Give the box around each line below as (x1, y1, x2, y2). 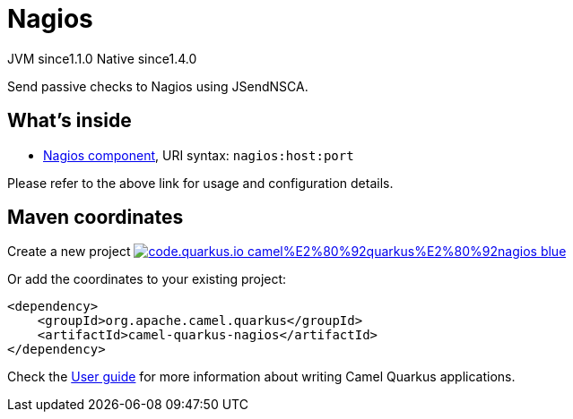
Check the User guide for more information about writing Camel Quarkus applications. (7, 369, 516, 385)
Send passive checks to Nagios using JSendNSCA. (7, 78, 308, 94)
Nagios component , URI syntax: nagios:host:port (43, 147, 354, 163)
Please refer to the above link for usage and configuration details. (7, 175, 394, 191)
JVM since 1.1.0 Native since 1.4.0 (7, 50, 197, 66)
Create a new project (7, 244, 131, 260)
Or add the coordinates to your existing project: (7, 271, 287, 287)
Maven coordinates (7, 206, 184, 229)
